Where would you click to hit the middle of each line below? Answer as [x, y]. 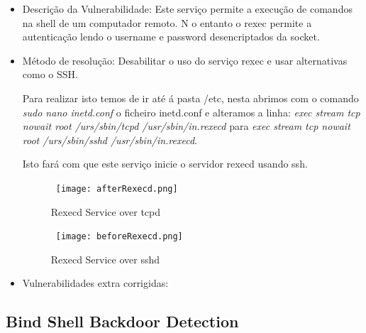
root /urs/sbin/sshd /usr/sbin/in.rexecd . [110, 140]
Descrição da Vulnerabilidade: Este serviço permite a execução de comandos [187, 9]
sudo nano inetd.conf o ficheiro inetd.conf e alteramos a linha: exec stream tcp [191, 112]
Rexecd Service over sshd [105, 259]
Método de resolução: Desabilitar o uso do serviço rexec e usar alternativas [185, 60]
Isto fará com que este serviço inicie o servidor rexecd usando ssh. [165, 164]
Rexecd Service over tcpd [106, 211]
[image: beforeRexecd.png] [119, 237]
